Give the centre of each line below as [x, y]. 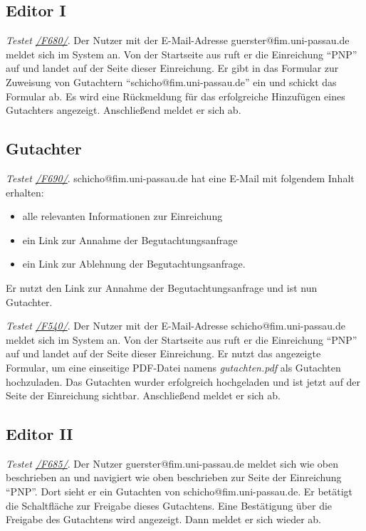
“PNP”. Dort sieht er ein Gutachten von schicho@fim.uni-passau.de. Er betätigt [179, 491]
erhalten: [25, 192]
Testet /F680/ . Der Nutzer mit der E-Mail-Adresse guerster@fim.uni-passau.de [178, 40]
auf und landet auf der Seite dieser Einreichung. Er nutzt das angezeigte [163, 353]
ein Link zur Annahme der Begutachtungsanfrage [130, 240]
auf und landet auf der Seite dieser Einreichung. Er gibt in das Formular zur [172, 68]
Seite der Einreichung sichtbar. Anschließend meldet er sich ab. [143, 395]
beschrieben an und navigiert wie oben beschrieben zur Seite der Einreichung [174, 477]
